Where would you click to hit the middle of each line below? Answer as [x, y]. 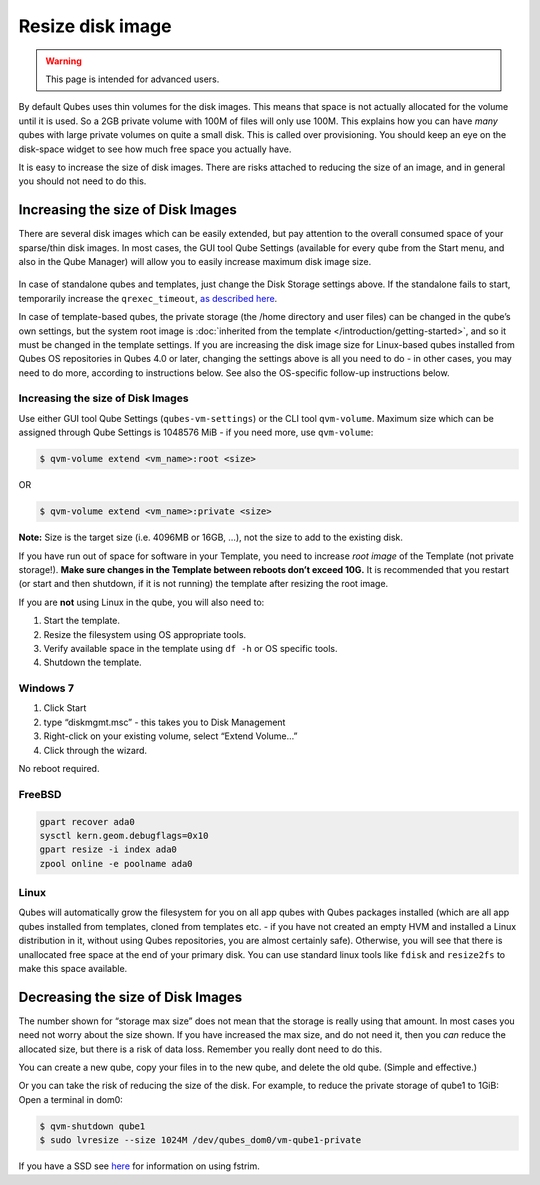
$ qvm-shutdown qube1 [92, 1126]
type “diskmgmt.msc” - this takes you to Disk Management [164, 722]
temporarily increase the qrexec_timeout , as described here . [148, 298]
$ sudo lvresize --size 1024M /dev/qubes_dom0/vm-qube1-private [200, 1140]
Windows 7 [46, 688]
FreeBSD [40, 794]
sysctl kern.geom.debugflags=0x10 [124, 835]
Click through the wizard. [95, 750]
